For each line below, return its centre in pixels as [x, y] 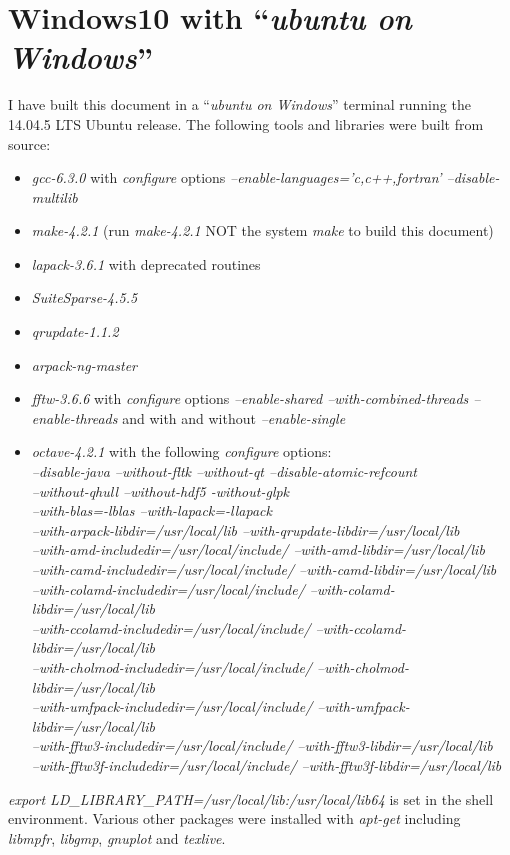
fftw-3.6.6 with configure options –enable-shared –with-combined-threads [250, 398]
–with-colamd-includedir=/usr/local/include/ [168, 588]
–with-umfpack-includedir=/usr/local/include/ [172, 706]
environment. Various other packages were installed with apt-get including [234, 818]
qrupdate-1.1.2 [75, 331]
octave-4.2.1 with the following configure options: [181, 451]
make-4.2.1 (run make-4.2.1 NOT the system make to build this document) [262, 230]
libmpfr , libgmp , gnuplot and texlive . [117, 837]
